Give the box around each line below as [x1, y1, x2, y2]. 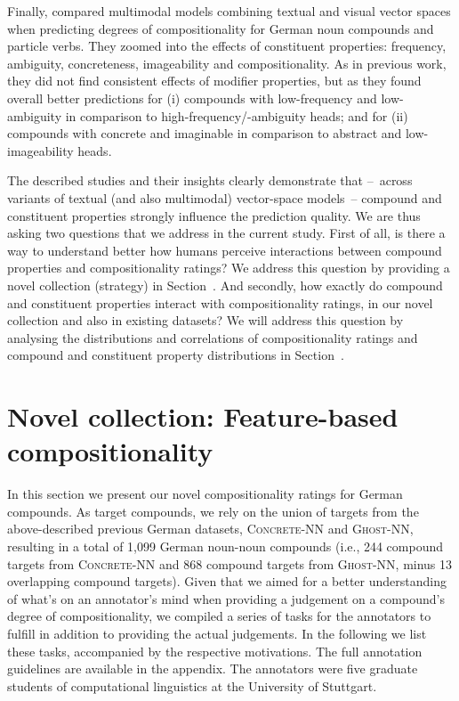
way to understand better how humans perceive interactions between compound [7, 240, 442, 259]
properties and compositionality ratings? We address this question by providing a [7, 258, 450, 277]
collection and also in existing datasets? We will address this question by [7, 311, 404, 330]
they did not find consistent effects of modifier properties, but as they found [7, 71, 422, 90]
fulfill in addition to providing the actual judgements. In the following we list [7, 624, 427, 642]
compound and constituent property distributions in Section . [7, 346, 344, 364]
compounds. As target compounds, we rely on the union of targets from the [7, 501, 419, 520]
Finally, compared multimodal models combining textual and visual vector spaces [7, 2, 451, 20]
